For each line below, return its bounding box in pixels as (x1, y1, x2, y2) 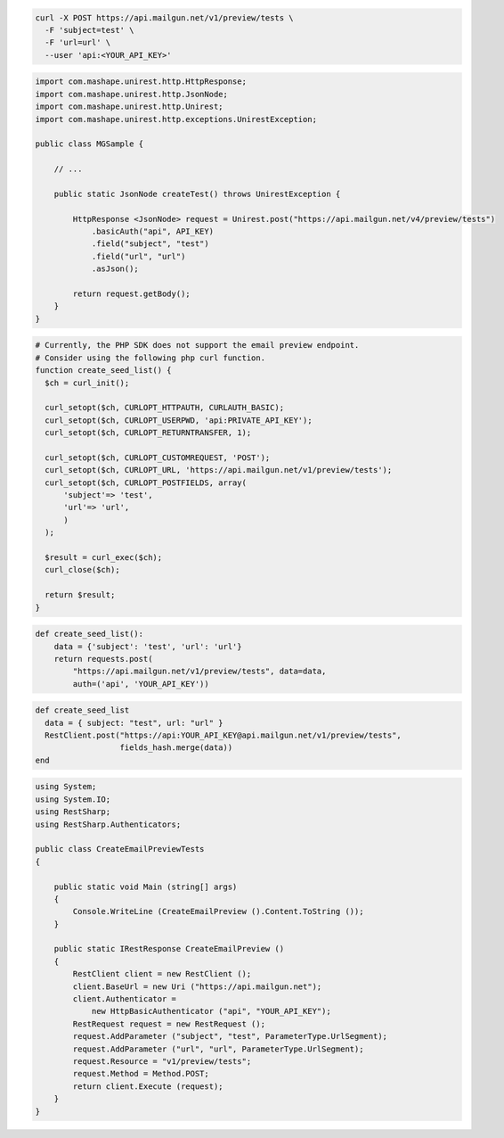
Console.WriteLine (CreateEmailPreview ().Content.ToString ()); (72, 906, 364, 917)
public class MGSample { (35, 139, 144, 149)
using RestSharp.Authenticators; (35, 819, 182, 829)
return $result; (45, 590, 116, 600)
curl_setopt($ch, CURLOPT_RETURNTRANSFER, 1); (45, 428, 252, 438)
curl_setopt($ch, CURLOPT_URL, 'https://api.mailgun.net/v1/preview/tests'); (45, 465, 393, 475)
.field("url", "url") (91, 251, 186, 261)
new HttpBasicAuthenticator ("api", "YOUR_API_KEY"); (91, 1006, 331, 1017)
